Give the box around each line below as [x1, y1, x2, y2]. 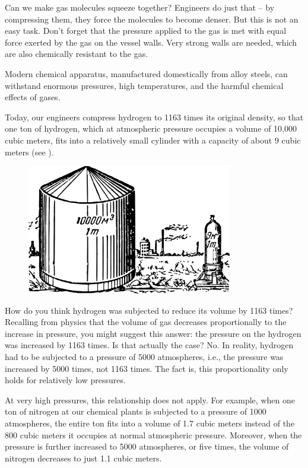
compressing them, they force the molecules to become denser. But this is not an [5, 12, 299, 25]
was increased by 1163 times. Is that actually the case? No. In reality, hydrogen [5, 339, 294, 351]
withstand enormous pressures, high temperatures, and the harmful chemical [5, 79, 284, 91]
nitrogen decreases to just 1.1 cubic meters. [5, 451, 162, 464]
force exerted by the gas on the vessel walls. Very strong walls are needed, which [5, 36, 297, 48]
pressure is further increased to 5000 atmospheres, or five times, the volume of [5, 440, 289, 453]
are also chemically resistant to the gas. [5, 47, 148, 60]
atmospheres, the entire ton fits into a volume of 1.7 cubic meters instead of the [5, 417, 295, 429]
